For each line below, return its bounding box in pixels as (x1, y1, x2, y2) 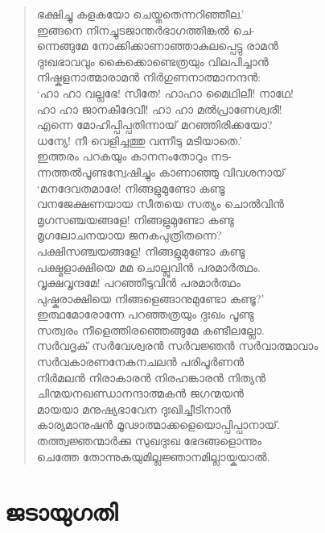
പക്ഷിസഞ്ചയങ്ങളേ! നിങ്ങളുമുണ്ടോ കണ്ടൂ (36, 242, 245, 259)
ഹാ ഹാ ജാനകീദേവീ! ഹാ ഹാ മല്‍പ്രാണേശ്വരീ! (36, 100, 282, 117)
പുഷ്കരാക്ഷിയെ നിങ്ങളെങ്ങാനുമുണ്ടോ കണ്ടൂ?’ (36, 289, 265, 306)
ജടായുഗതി (5, 495, 117, 528)
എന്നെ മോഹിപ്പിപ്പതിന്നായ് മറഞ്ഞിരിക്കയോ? (36, 116, 273, 133)
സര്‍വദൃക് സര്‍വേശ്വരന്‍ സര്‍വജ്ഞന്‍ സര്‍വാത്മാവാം (36, 337, 319, 354)
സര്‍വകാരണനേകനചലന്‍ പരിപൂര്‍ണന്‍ (36, 353, 245, 370)
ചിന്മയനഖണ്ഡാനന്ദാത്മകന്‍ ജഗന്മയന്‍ (36, 385, 244, 402)
